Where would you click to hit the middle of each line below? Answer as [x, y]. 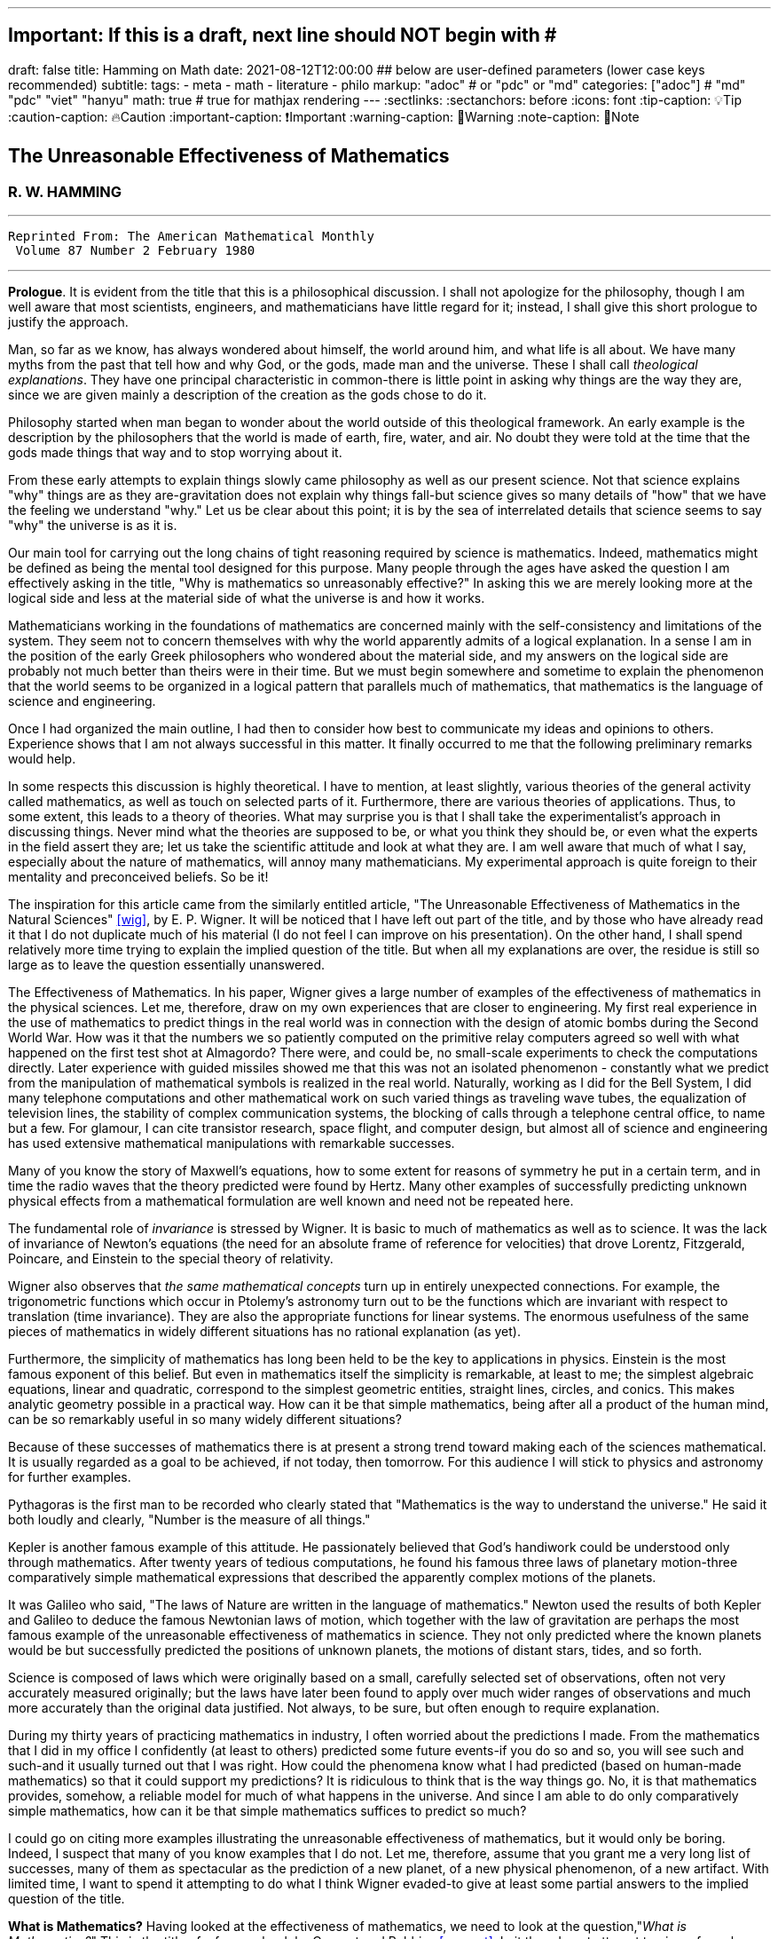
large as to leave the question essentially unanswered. [167, 965]
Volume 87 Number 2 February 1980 [135, 251]
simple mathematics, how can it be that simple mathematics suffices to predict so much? [267, 1811]
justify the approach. [68, 322]
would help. [42, 759]
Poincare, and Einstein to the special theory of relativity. [171, 1259]
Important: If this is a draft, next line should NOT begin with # [283, 36]
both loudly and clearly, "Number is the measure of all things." [189, 1520]
